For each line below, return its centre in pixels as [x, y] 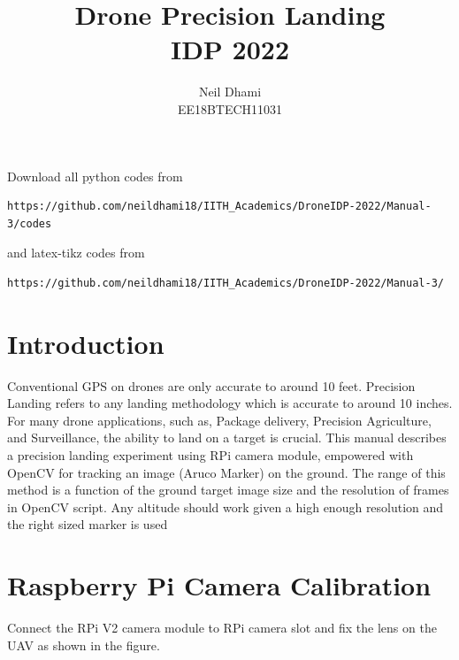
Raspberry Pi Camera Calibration [219, 585]
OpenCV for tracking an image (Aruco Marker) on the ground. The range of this [226, 472]
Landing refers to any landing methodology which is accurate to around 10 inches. [230, 403]
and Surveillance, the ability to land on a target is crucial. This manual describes [227, 437]
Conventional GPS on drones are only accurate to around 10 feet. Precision [211, 385]
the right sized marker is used [88, 524]
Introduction [86, 343]
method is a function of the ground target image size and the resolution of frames [228, 490]
